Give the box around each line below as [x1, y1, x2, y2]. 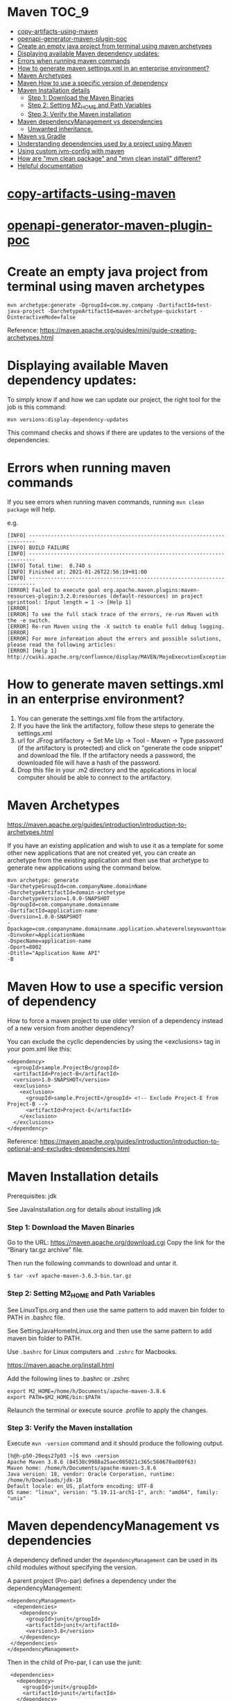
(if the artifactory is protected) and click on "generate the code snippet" [17, 743, 223, 752]
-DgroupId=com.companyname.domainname [7, 901, 119, 908]
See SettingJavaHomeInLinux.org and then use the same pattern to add [7, 1326, 212, 1335]
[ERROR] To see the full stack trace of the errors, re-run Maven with [7, 611, 218, 618]
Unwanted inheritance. [27, 124, 93, 133]
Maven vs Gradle [17, 132, 66, 140]
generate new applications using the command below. [7, 863, 162, 872]
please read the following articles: [7, 641, 116, 648]
